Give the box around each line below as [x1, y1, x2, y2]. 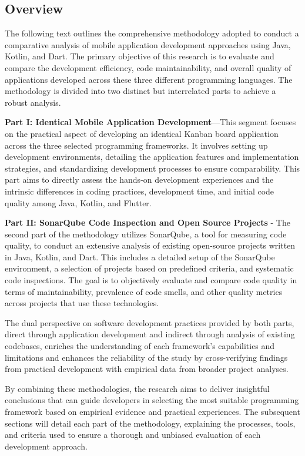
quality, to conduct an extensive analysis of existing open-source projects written [5, 239, 296, 252]
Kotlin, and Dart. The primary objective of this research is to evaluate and [5, 50, 274, 62]
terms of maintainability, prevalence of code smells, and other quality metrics [5, 285, 283, 297]
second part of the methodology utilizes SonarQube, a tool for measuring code [5, 227, 287, 240]
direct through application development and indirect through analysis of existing [5, 328, 295, 340]
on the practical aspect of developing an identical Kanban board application [5, 127, 279, 139]
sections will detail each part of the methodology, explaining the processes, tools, [5, 417, 296, 429]
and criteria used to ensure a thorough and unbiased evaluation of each [5, 428, 261, 441]
